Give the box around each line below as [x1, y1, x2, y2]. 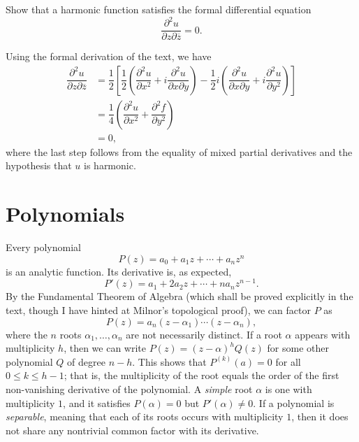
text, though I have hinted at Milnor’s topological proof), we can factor [6, 303, 311, 318]
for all [275, 354, 301, 369]
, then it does [291, 409, 349, 424]
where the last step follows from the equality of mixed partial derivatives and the [6, 144, 353, 159]
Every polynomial [6, 240, 81, 255]
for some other [267, 341, 329, 355]
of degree [67, 354, 105, 369]
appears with [295, 327, 351, 341]
